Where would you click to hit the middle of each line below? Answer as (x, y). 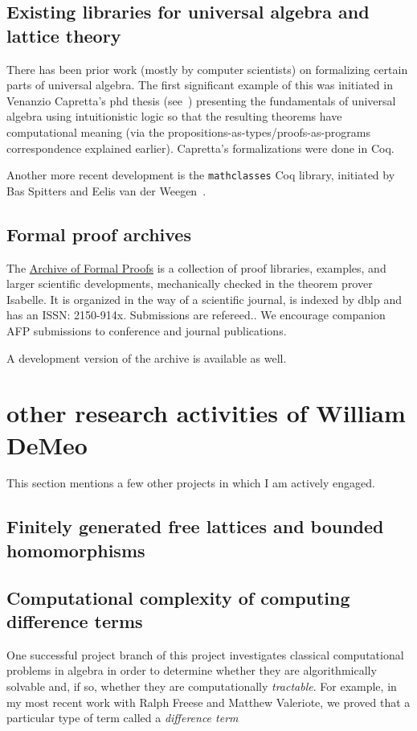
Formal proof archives (99, 234)
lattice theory (64, 35)
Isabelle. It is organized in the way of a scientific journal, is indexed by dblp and (204, 299)
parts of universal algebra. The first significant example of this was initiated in (200, 85)
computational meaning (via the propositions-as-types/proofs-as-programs (188, 131)
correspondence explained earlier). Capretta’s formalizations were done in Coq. (200, 148)
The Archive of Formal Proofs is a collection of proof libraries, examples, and (196, 267)
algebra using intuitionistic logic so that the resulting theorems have (174, 116)
